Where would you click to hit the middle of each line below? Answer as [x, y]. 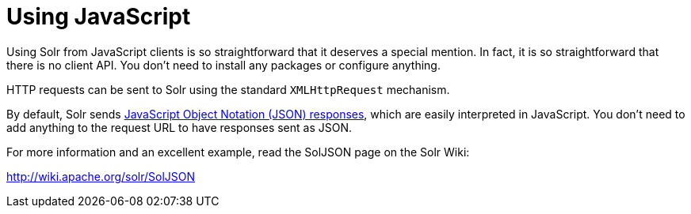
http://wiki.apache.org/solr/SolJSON [101, 176]
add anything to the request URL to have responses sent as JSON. [179, 127]
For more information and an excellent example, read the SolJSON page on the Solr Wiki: [238, 152]
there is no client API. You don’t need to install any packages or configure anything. [223, 65]
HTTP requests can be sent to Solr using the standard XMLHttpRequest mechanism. [228, 89]
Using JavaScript [99, 17]
